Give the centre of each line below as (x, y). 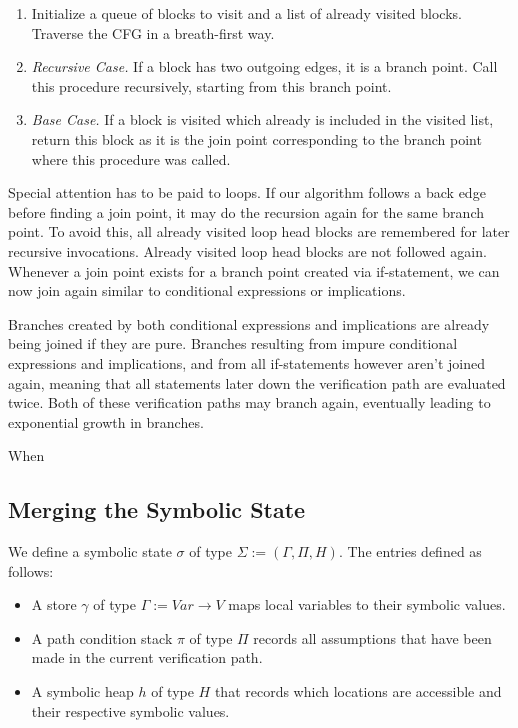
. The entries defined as (410, 551)
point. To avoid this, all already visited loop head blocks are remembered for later (259, 231)
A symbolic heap (82, 691)
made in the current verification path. (147, 657)
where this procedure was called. (131, 158)
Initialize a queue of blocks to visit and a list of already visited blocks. (246, 13)
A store (54, 604)
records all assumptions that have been (372, 637)
